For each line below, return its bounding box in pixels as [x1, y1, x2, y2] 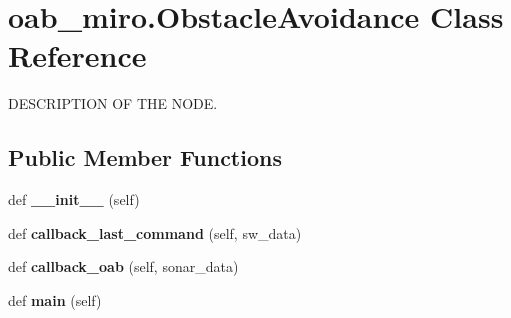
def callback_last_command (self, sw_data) [8, 222, 302, 243]
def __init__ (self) [8, 189, 140, 210]
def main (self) [8, 289, 102, 310]
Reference [8, 35, 147, 76]
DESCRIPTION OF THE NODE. [8, 93, 218, 114]
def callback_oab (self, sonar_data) [8, 256, 239, 277]
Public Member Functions [8, 142, 282, 173]
